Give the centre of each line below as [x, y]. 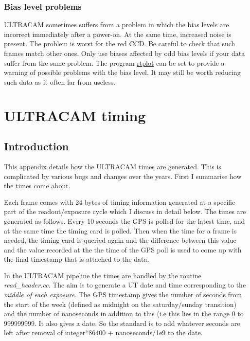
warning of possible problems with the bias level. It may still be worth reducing [122, 72]
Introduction [36, 146]
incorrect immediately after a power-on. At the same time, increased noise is [118, 34]
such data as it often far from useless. [60, 81]
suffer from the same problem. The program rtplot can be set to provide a [114, 63]
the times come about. [37, 186]
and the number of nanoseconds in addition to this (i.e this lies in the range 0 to [124, 314]
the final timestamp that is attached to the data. [77, 259]
